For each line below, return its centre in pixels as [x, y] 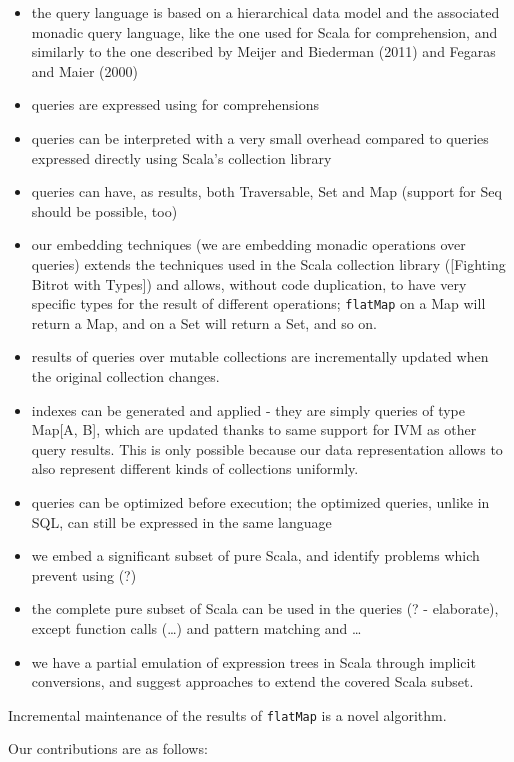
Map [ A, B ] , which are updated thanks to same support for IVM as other [254, 429]
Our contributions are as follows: [108, 748]
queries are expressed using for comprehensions [175, 104]
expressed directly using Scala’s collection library [181, 157]
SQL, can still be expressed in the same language [181, 521]
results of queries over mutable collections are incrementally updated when [260, 356]
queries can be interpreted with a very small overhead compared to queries [260, 137]
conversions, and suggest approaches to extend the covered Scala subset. [252, 681]
